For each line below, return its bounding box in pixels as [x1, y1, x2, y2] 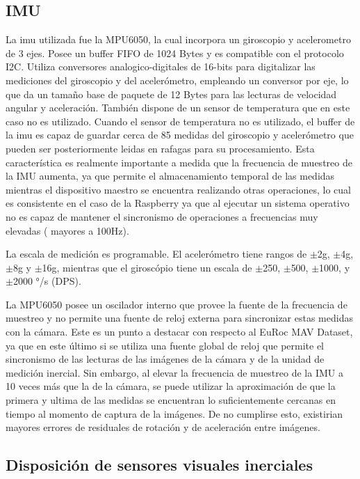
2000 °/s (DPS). [13, 274, 81, 288]
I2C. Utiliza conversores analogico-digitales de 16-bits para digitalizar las [6, 59, 316, 74]
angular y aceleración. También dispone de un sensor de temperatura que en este [6, 100, 350, 115]
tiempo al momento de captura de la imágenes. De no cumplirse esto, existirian [6, 406, 343, 421]
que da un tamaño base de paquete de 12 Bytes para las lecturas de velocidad [6, 86, 337, 101]
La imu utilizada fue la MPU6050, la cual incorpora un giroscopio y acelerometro [6, 32, 351, 47]
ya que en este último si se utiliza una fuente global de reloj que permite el [6, 338, 324, 352]
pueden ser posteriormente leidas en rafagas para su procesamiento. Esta [6, 141, 315, 155]
